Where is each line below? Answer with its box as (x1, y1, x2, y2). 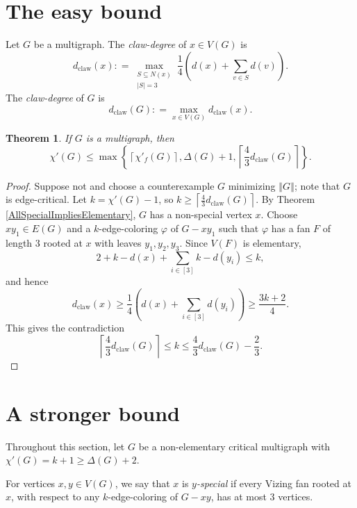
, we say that (115, 475, 170, 490)
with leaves (94, 235, 142, 249)
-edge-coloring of (108, 489, 178, 504)
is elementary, (242, 235, 301, 249)
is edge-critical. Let (6, 192, 87, 206)
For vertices (6, 475, 56, 490)
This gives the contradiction (6, 320, 124, 335)
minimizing (228, 178, 276, 192)
